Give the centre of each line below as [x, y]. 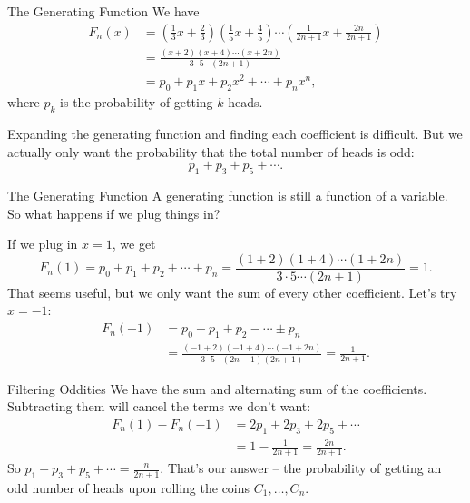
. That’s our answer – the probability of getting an [301, 468]
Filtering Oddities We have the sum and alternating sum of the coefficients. [217, 388]
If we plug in [43, 244]
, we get [134, 244]
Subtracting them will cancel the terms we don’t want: [159, 406]
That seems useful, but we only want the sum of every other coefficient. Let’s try [232, 292]
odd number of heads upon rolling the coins [129, 487]
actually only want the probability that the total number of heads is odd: [211, 151]
